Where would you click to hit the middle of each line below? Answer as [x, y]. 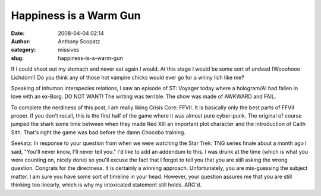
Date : [18, 33]
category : [23, 50]
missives [69, 50]
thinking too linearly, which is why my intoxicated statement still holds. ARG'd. [106, 185]
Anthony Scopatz [79, 41]
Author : [21, 41]
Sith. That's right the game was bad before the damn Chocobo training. [98, 132]
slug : [17, 58]
